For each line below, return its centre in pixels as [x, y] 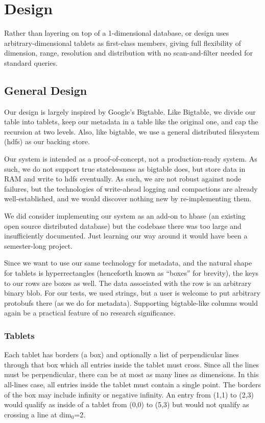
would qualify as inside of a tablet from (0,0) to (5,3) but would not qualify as [127, 404]
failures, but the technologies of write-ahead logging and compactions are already [131, 188]
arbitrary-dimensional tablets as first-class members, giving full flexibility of [123, 43]
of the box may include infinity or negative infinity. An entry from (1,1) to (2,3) [129, 394]
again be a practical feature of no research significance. [90, 313]
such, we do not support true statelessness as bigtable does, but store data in [125, 168]
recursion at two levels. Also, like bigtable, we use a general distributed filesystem [132, 131]
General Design [46, 90]
